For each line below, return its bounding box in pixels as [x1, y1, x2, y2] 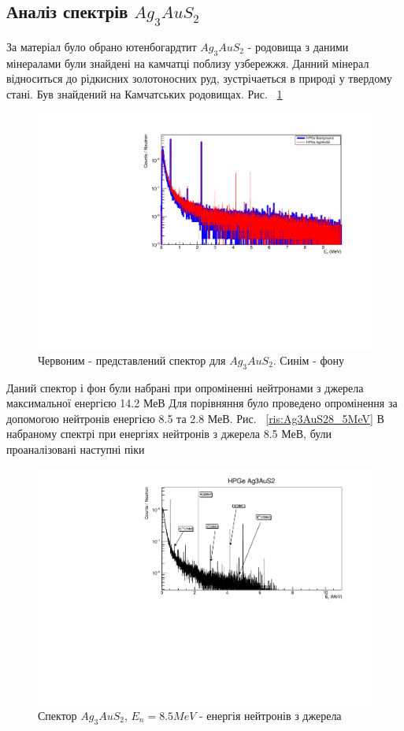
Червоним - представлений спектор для [38, 351, 226, 368]
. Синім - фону [272, 351, 344, 368]
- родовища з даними [247, 39, 349, 54]
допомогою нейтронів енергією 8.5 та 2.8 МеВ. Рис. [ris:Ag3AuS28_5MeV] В [6, 410, 384, 426]
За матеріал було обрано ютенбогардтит [6, 39, 197, 54]
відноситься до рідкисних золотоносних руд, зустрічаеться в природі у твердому [6, 70, 392, 87]
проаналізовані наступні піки [6, 441, 145, 457]
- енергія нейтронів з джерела [199, 707, 342, 723]
